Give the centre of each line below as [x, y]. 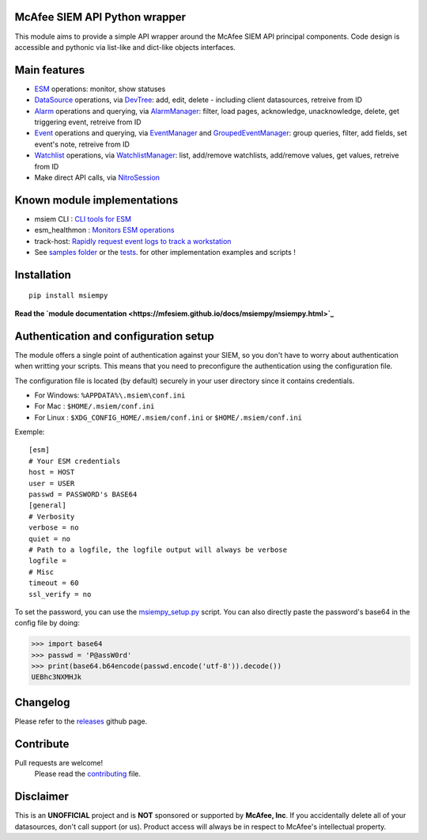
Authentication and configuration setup [114, 336]
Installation [43, 274]
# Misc [42, 572]
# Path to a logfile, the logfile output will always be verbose [158, 549]
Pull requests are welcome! [59, 762]
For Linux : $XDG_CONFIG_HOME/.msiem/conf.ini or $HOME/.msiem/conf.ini [168, 417]
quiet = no [50, 539]
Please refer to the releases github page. [81, 721]
